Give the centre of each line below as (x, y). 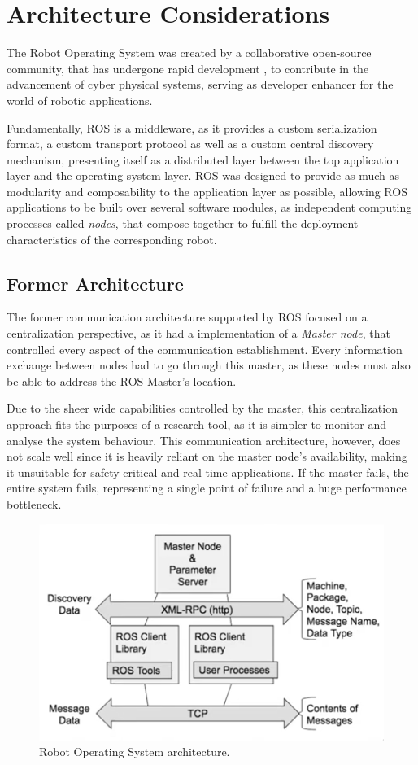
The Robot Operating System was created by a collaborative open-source (189, 52)
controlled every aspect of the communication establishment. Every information (205, 349)
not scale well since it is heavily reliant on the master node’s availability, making (207, 456)
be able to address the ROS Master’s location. (122, 380)
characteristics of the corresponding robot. (112, 239)
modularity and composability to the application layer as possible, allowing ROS (207, 191)
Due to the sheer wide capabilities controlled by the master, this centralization (202, 408)
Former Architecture (95, 283)
